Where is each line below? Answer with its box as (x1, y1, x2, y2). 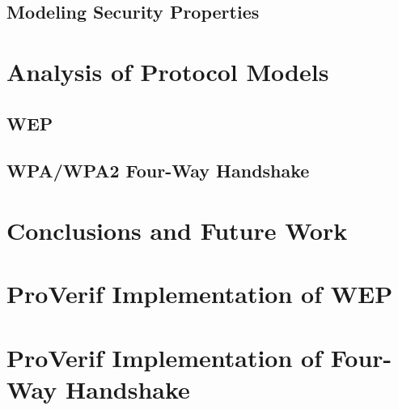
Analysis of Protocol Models (6, 54, 329, 88)
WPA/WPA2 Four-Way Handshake (6, 158, 310, 183)
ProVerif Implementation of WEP (6, 277, 393, 310)
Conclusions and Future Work (6, 213, 348, 246)
